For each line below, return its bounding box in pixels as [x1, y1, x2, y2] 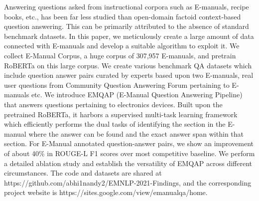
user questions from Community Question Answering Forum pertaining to [4, 79, 230, 90]
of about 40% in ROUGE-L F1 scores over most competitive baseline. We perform [4, 148, 255, 158]
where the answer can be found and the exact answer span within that [28, 128, 244, 139]
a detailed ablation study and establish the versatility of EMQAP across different [4, 158, 252, 168]
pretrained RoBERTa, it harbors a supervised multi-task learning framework [4, 109, 238, 119]
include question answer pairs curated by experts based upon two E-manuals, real [4, 70, 254, 80]
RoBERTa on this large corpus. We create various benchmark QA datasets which [4, 60, 252, 70]
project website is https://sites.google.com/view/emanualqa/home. [4, 187, 208, 198]
